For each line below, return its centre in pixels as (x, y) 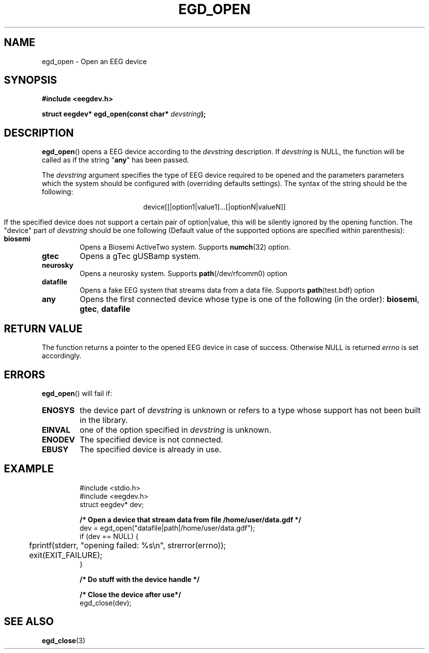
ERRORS (25, 374)
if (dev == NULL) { (109, 536)
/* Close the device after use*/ (130, 594)
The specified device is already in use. (150, 449)
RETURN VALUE (43, 328)
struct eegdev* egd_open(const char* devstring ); (124, 114)
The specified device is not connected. (151, 439)
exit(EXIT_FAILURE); (66, 555)
